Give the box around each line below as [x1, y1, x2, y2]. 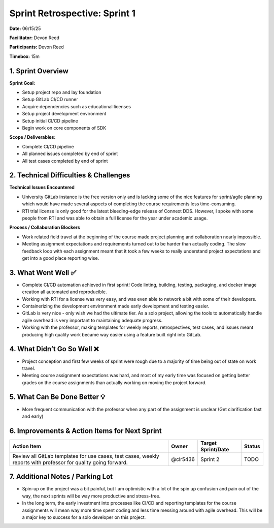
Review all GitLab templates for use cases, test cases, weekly [12, 452, 159, 459]
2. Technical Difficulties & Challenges [9, 171, 130, 180]
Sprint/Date [200, 446, 229, 453]
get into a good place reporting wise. [22, 255, 99, 261]
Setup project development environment [22, 111, 107, 117]
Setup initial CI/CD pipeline [22, 117, 78, 124]
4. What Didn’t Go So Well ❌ [9, 345, 99, 353]
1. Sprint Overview [9, 67, 68, 75]
